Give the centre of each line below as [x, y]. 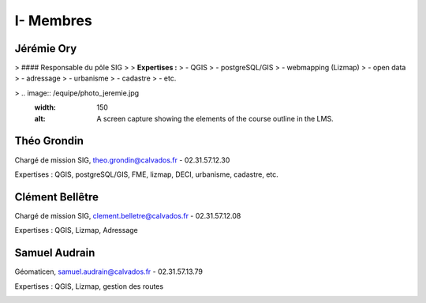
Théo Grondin [49, 141]
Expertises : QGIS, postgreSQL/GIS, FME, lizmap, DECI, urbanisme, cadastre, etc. [147, 174]
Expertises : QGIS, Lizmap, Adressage [76, 230]
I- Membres [53, 21]
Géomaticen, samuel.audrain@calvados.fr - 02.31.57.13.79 [109, 271]
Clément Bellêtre [56, 197]
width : [45, 107]
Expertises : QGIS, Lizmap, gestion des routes [89, 286]
